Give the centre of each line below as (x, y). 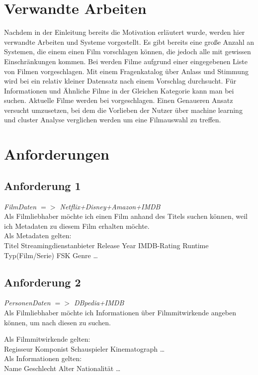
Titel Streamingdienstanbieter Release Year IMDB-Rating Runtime (106, 245)
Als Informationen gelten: (43, 358)
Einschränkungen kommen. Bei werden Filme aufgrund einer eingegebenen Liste (126, 61)
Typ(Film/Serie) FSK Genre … (51, 255)
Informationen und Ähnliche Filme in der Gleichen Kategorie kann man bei (119, 90)
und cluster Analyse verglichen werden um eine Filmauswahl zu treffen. (113, 120)
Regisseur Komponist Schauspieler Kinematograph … (85, 348)
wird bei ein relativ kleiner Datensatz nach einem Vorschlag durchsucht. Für (120, 81)
